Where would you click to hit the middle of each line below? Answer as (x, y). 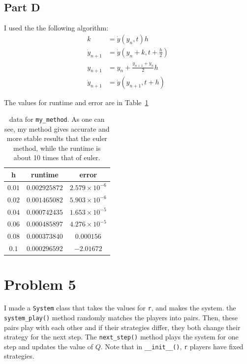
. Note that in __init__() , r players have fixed (172, 346)
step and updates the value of (48, 346)
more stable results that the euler (57, 138)
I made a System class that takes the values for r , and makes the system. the (120, 308)
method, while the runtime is (57, 148)
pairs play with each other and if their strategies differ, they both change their (122, 327)
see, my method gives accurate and (57, 128)
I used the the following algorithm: (56, 28)
